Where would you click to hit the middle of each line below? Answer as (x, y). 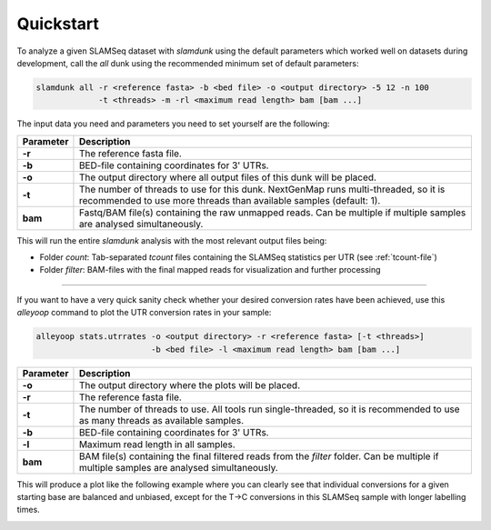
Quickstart (58, 24)
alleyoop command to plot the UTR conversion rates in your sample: (144, 313)
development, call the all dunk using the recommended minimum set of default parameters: (188, 63)
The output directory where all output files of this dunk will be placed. (228, 177)
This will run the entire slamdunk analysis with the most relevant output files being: (172, 240)
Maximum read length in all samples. (157, 444)
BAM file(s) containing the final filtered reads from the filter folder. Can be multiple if (259, 456)
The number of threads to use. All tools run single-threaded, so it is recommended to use (269, 409)
